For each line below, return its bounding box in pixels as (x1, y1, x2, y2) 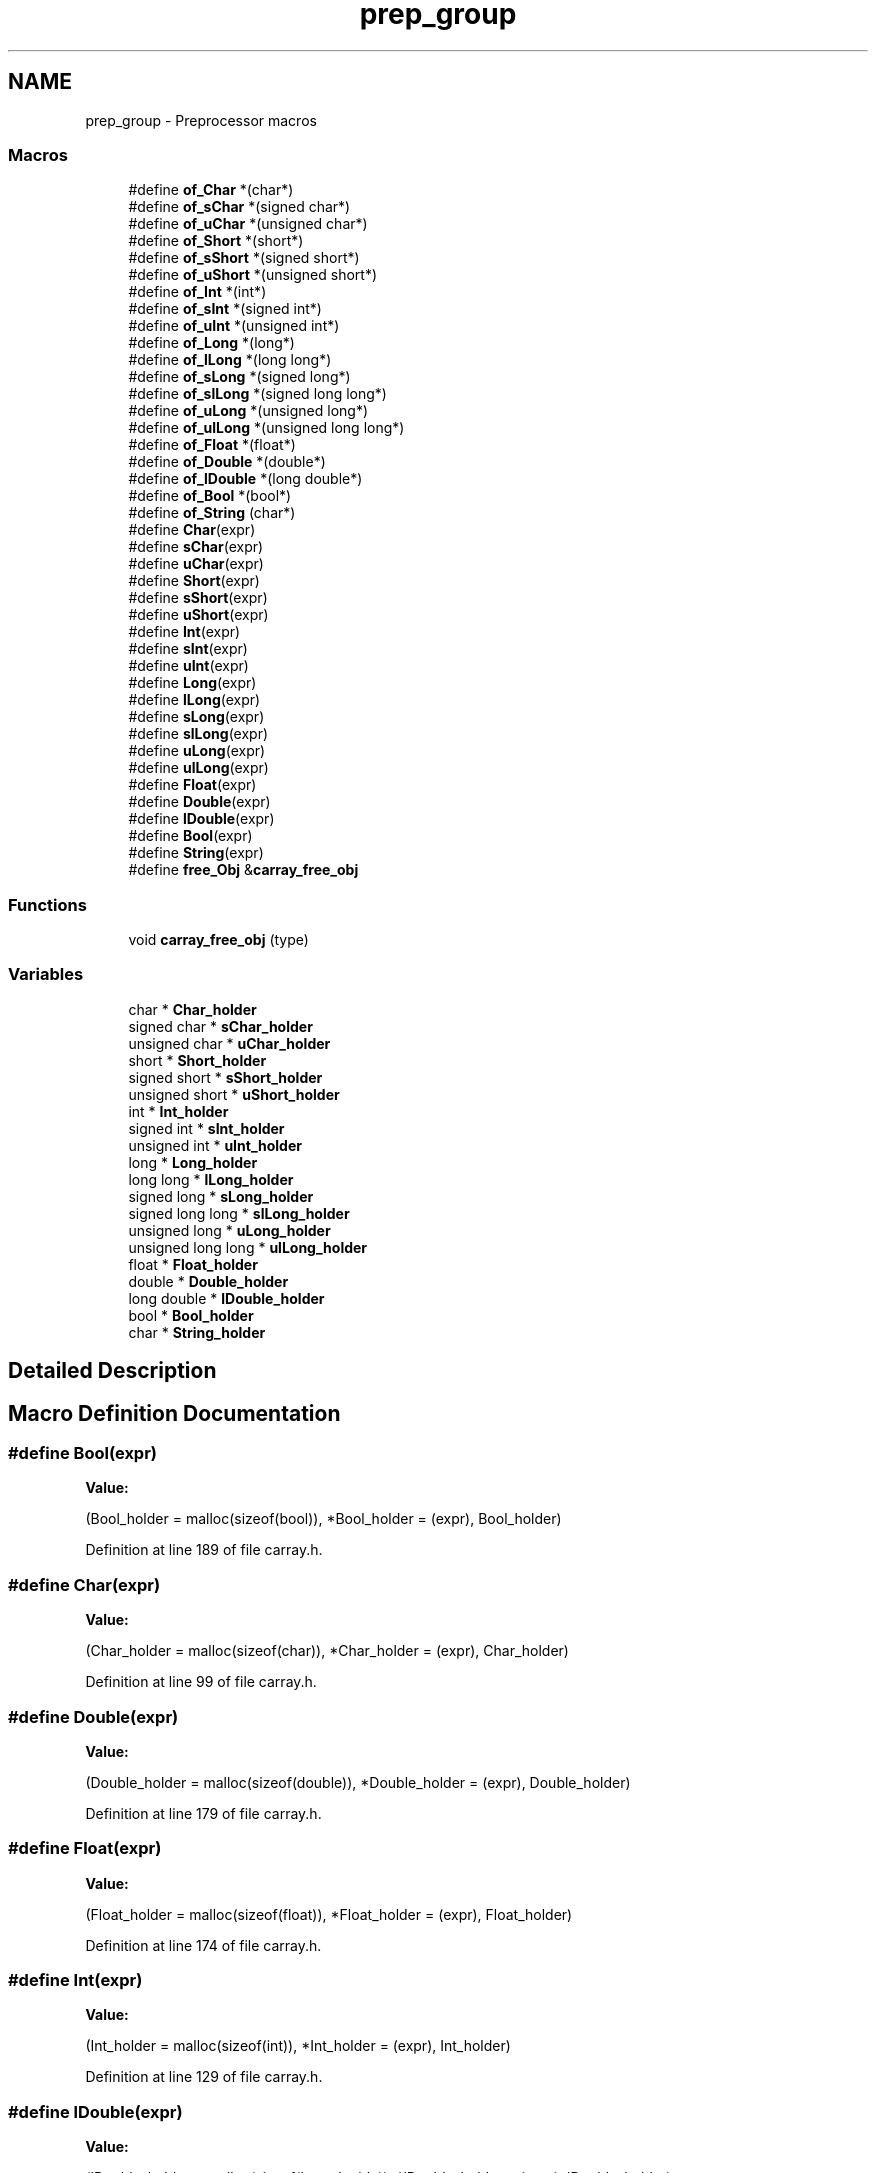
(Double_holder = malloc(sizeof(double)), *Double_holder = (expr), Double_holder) (85, 1773, 631, 1791)
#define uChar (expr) (128, 555, 264, 573)
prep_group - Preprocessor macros (85, 111, 317, 129)
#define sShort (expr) (128, 589, 268, 607)
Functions (8, 894, 87, 915)
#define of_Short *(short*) (128, 232, 304, 250)
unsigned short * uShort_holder (128, 1085, 340, 1103)
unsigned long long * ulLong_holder (128, 1238, 368, 1256)
